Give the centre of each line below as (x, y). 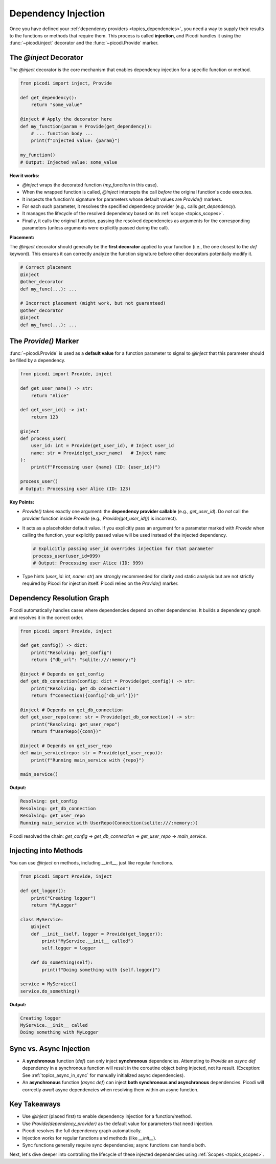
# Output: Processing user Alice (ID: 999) (88, 563)
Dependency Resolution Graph (59, 598)
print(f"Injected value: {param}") (75, 141)
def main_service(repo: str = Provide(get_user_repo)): (92, 753)
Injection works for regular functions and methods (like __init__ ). (89, 1138)
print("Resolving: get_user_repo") (75, 724)
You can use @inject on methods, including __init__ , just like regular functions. (91, 863)
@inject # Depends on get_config (62, 674)
